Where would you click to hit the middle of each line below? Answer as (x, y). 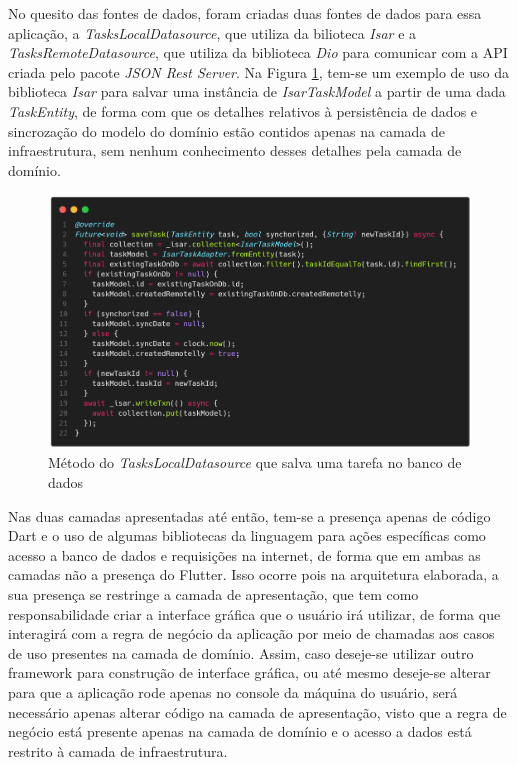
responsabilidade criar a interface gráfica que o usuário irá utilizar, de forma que (254, 613)
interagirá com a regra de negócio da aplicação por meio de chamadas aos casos (251, 633)
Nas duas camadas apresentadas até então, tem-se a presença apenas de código (249, 515)
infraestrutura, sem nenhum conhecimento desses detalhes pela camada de (235, 150)
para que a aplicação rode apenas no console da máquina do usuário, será (233, 691)
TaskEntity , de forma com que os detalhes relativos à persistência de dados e (243, 110)
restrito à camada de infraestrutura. (118, 750)
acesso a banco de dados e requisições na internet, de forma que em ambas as (244, 554)
